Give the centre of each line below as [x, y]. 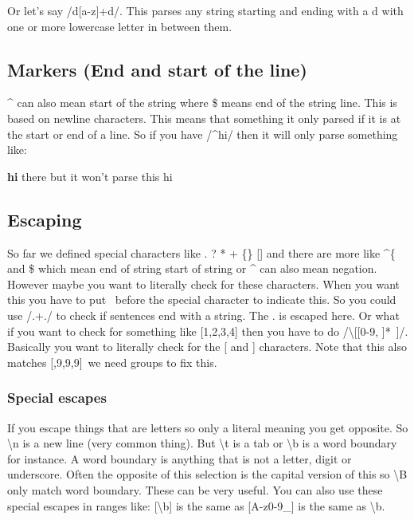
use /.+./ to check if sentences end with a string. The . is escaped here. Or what [203, 315]
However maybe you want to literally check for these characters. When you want [204, 284]
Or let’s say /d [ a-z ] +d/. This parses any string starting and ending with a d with [205, 10]
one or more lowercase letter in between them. [120, 26]
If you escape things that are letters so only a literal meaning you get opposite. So [208, 427]
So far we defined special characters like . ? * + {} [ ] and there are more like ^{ [201, 252]
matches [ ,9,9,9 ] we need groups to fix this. [112, 362]
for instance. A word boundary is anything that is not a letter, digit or [180, 458]
